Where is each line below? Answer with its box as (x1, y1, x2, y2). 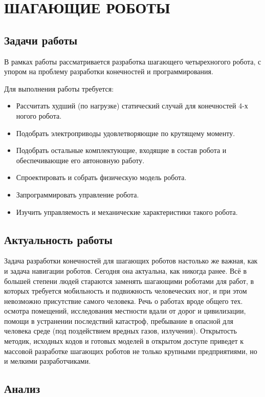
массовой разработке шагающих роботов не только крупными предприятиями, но (4, 345, 257, 356)
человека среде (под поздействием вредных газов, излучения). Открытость (4, 325, 237, 336)
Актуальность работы (4, 231, 113, 247)
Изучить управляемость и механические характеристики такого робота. (16, 206, 238, 217)
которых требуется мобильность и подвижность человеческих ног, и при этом (4, 285, 247, 296)
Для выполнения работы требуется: (4, 83, 114, 94)
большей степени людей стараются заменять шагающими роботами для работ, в (4, 275, 254, 286)
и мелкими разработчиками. (4, 356, 91, 366)
